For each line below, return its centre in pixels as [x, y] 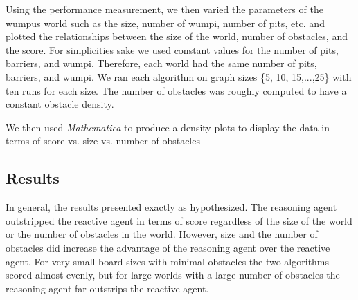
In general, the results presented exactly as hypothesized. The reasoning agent [171, 207]
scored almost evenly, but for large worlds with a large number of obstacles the [173, 275]
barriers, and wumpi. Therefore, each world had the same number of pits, [161, 63]
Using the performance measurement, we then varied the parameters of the [164, 9]
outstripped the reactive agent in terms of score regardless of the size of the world [179, 220]
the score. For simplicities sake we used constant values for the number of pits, [172, 49]
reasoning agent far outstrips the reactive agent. [107, 288]
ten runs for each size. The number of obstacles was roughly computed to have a [176, 90]
